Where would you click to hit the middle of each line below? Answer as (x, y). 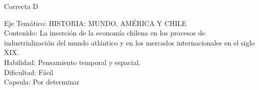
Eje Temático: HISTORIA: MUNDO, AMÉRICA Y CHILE (95, 23)
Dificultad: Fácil (29, 72)
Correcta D (21, 6)
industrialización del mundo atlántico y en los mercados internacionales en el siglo (129, 42)
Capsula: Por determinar (42, 82)
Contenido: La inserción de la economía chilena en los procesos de (105, 33)
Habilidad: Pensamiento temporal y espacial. (72, 62)
